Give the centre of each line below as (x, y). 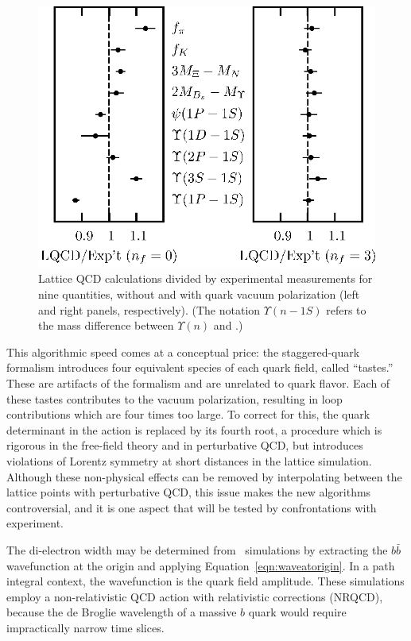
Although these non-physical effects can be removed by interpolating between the (204, 476)
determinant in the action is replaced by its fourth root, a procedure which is (194, 429)
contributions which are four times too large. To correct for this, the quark (188, 414)
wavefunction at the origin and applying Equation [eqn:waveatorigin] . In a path (201, 565)
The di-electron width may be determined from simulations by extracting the (197, 549)
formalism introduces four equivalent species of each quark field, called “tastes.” (200, 367)
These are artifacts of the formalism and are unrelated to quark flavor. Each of (198, 383)
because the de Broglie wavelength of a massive (122, 612)
